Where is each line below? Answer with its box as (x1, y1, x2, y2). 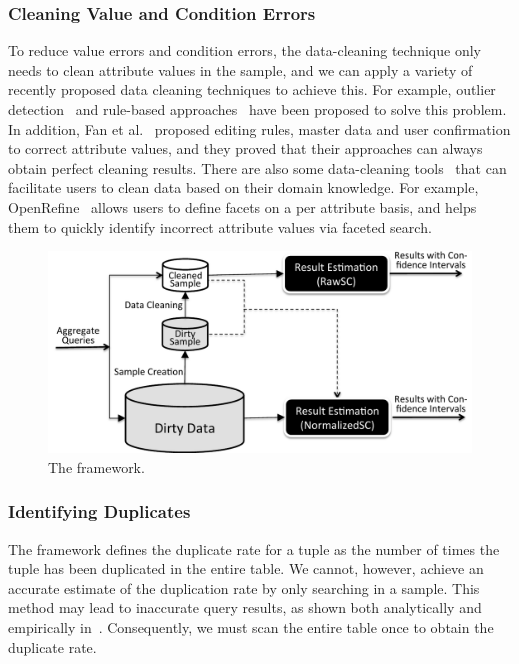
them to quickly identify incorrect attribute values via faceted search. (8, 216, 432, 237)
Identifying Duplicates (8, 499, 191, 524)
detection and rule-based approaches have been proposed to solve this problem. (8, 99, 507, 119)
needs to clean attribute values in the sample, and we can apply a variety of (8, 59, 473, 80)
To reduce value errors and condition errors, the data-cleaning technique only (8, 40, 481, 61)
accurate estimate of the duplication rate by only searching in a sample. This (8, 577, 480, 598)
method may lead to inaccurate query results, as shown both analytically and (8, 597, 482, 618)
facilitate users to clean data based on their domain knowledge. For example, (8, 177, 479, 198)
